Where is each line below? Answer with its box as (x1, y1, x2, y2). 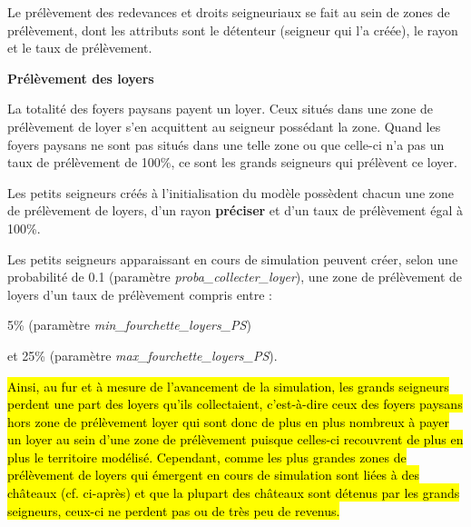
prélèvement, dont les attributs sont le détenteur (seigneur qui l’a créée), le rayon (7, 20, 458, 39)
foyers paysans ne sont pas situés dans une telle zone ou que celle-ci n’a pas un (7, 134, 445, 154)
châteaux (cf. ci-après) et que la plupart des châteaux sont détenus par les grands (7, 483, 460, 502)
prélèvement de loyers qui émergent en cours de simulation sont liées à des (7, 465, 419, 484)
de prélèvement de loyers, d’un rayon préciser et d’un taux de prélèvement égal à (7, 201, 464, 220)
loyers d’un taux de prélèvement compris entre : (7, 284, 272, 303)
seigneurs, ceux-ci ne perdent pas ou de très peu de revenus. (7, 501, 340, 520)
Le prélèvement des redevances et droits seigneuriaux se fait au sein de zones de (7, 3, 450, 21)
